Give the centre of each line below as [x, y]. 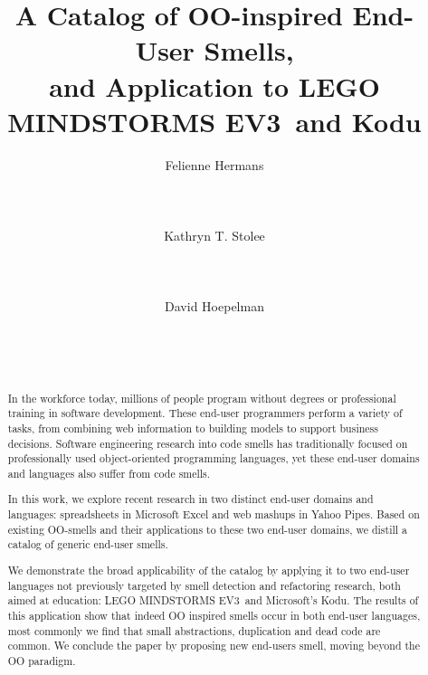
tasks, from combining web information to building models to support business [193, 428]
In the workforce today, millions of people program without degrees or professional [202, 398]
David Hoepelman [214, 306]
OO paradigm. [42, 660]
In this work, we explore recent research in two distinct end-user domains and [190, 499]
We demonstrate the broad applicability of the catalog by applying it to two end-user [209, 570]
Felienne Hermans [214, 164]
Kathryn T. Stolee [214, 236]
